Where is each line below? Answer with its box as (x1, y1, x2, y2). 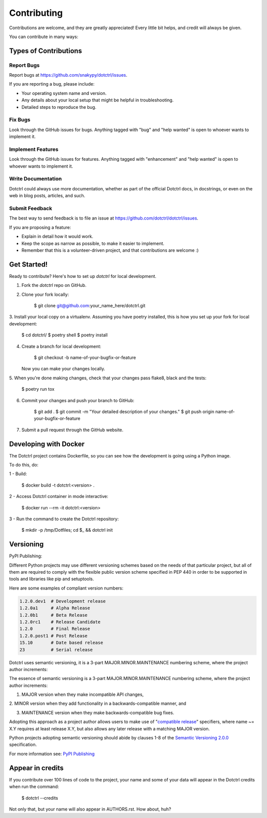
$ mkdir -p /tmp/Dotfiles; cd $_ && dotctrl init (21, 527, 113, 533)
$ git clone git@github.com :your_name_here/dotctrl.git (34, 303, 146, 309)
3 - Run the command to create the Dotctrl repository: (9, 516, 119, 522)
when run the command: (9, 784, 59, 790)
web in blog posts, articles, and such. (9, 193, 86, 199)
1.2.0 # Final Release (19, 626, 90, 632)
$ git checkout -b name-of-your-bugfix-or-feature (34, 354, 136, 361)
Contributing (9, 7, 63, 18)
